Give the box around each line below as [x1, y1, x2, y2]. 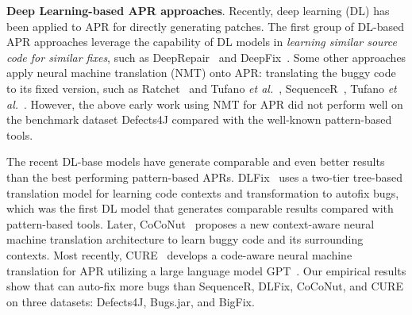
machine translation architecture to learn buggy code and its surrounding [6, 231, 364, 248]
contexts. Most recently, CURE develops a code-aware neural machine [6, 246, 352, 263]
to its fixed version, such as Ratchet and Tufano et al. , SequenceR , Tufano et [6, 79, 397, 96]
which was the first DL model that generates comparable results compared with [6, 200, 394, 217]
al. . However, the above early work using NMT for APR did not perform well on [6, 95, 403, 112]
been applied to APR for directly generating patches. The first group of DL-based [6, 17, 404, 34]
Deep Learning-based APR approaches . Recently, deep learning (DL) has [6, 2, 390, 18]
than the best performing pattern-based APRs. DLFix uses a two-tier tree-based [6, 168, 403, 185]
